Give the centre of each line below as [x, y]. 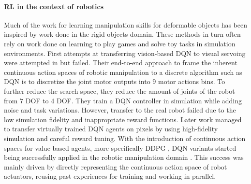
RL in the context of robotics [54, 6]
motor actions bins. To [192, 81]
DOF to [37, 100]
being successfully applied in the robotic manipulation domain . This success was [124, 157]
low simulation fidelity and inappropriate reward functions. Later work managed [123, 119]
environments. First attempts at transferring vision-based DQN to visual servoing [125, 53]
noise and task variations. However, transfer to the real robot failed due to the [120, 110]
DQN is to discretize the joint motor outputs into [77, 81]
